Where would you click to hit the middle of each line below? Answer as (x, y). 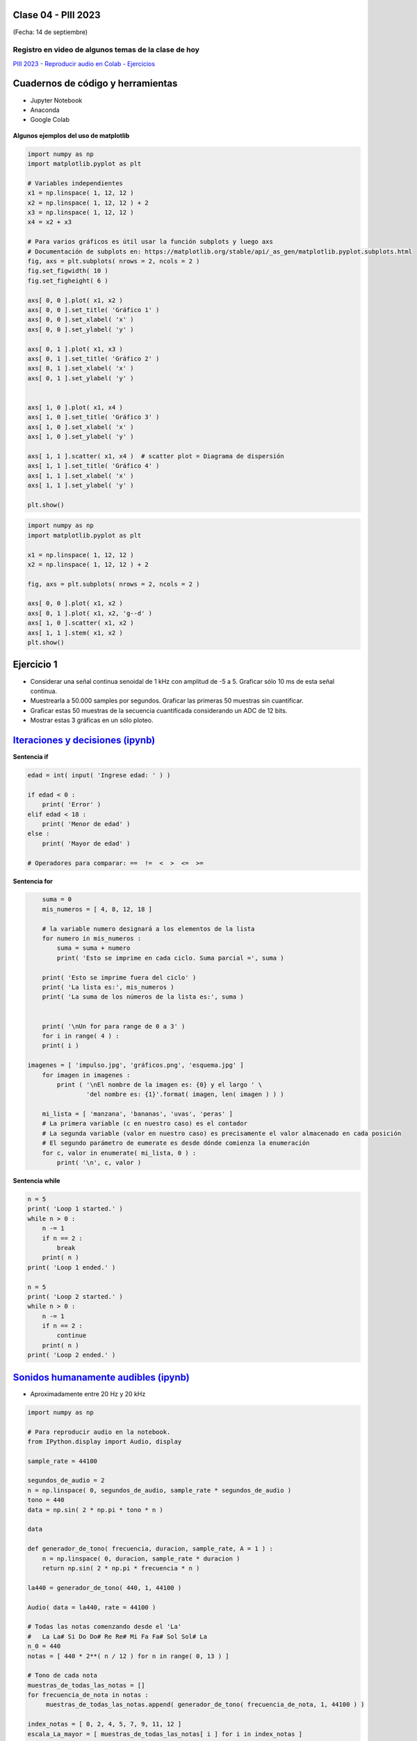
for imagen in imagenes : (86, 1075)
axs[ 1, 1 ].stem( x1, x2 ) (75, 633)
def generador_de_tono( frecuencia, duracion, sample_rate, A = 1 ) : (150, 1549)
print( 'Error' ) (72, 805)
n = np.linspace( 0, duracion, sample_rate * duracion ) (141, 1559)
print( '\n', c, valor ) (99, 1163)
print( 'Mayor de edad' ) (86, 843)
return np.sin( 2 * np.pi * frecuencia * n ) (121, 1568)
